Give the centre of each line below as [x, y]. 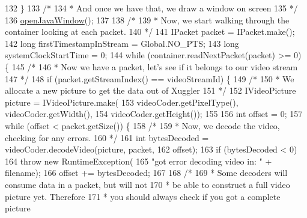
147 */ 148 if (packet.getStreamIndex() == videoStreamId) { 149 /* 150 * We [150, 78]
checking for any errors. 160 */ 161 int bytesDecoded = [107, 137]
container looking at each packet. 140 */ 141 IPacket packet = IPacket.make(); [150, 32]
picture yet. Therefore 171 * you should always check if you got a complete [143, 196]
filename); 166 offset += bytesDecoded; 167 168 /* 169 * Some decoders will [146, 173]
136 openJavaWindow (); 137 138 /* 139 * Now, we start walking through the [147, 20]
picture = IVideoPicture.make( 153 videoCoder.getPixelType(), [122, 102]
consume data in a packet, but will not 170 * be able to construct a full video [147, 184]
